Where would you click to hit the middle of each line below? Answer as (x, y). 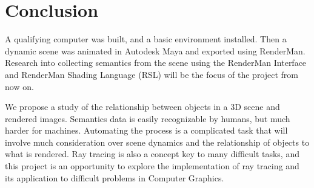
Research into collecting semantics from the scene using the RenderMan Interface (156, 63)
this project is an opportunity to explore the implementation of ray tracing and (152, 166)
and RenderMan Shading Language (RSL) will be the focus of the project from (152, 74)
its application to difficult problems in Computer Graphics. (115, 177)
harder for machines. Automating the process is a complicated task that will (146, 130)
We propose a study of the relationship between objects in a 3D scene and (142, 107)
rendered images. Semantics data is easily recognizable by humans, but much (148, 118)
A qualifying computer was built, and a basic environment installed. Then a (146, 39)
